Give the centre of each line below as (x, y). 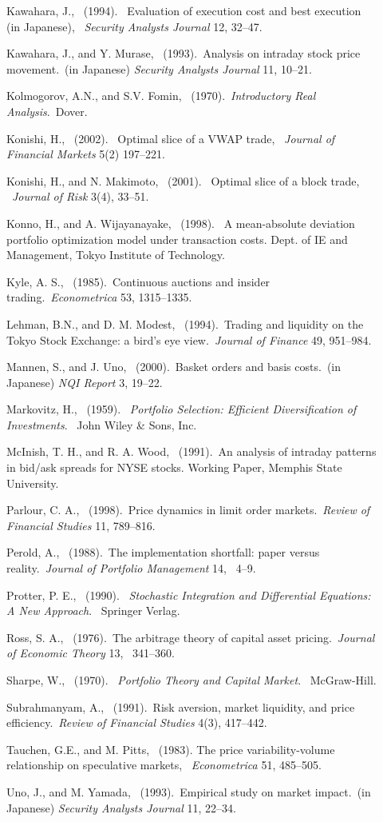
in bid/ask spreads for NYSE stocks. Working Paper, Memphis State (174, 467)
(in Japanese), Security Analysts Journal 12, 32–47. (134, 26)
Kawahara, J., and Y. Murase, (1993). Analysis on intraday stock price (184, 53)
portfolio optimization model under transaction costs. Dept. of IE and (177, 239)
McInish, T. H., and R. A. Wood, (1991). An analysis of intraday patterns (191, 451)
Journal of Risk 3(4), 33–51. (81, 196)
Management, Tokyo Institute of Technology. (116, 255)
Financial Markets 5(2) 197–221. (86, 154)
